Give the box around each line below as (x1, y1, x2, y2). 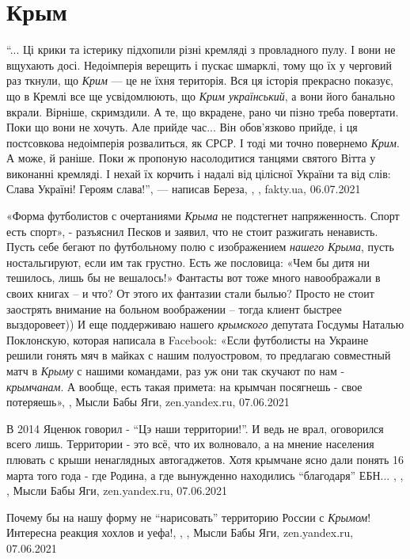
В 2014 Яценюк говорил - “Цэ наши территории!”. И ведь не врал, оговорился (6, 420, 384, 436)
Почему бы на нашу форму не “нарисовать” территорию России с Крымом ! (6, 508, 371, 525)
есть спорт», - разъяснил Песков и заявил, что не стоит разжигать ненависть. (6, 222, 378, 239)
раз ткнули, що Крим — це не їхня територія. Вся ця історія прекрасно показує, (6, 72, 393, 89)
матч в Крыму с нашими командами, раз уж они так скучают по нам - (6, 363, 345, 378)
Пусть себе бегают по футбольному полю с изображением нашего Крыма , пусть (6, 238, 394, 255)
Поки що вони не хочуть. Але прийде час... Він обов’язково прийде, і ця (6, 119, 358, 135)
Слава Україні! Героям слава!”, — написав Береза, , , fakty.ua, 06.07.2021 (6, 181, 361, 197)
